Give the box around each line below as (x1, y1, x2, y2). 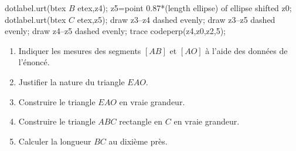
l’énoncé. (18, 56, 50, 68)
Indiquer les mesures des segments (18, 44, 141, 56)
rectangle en (119, 115, 163, 127)
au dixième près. (108, 135, 168, 147)
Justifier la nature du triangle (18, 75, 125, 88)
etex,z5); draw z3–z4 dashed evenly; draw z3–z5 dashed (77, 13, 275, 25)
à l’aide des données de (205, 44, 288, 56)
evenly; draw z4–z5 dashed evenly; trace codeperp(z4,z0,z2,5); (5, 25, 226, 37)
